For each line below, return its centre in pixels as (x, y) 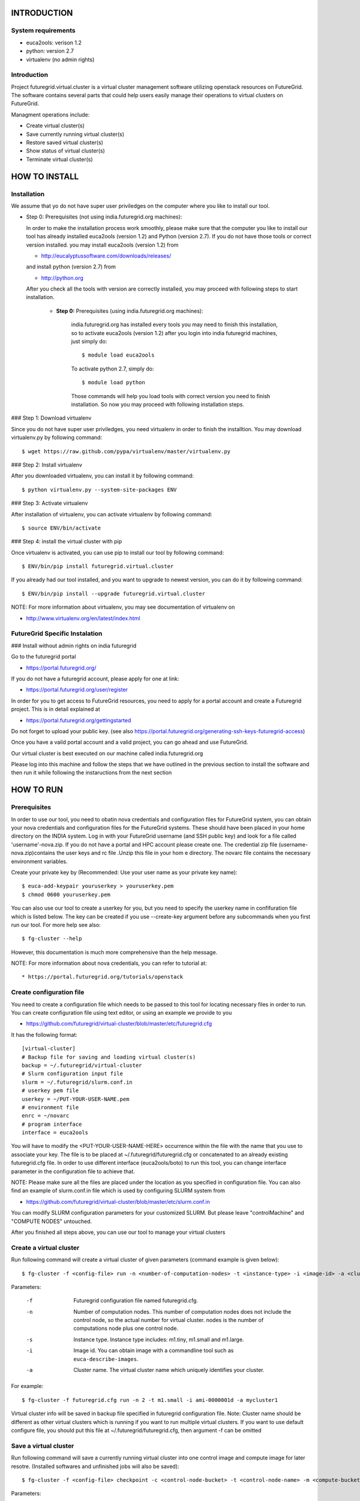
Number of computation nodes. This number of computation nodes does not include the (182, 1311)
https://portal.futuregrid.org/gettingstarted (79, 720)
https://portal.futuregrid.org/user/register (77, 690)
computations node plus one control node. (126, 1328)
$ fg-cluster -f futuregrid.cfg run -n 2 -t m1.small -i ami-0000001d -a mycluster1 (150, 1400)
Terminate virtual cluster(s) (59, 159)
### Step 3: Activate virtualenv (49, 503)
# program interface (52, 1124)
